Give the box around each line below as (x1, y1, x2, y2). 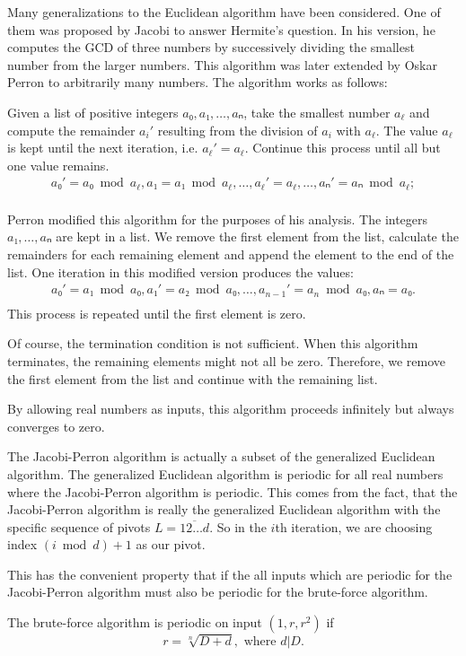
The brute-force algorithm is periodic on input (7, 613, 262, 632)
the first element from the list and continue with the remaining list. (7, 369, 378, 388)
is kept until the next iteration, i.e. (7, 138, 198, 157)
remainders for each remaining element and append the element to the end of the (7, 245, 454, 264)
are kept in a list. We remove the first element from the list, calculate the (56, 227, 459, 246)
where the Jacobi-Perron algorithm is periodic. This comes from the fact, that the (7, 482, 458, 501)
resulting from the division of (157, 120, 318, 139)
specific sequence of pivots (7, 517, 151, 536)
